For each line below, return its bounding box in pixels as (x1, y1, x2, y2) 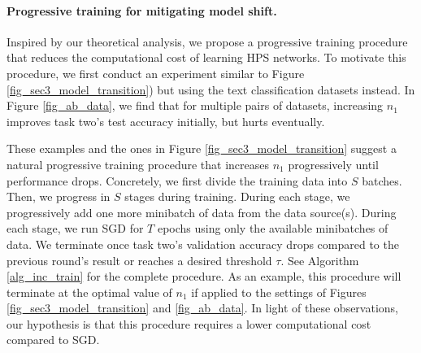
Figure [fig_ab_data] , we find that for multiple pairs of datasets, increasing (7, 97, 384, 114)
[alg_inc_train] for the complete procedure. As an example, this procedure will (7, 268, 401, 285)
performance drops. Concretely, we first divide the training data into (7, 172, 348, 189)
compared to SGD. (7, 331, 100, 348)
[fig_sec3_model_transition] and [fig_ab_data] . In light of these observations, (7, 299, 398, 316)
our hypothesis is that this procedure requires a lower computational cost (7, 315, 371, 332)
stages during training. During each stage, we (124, 188, 350, 205)
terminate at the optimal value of (7, 283, 172, 300)
